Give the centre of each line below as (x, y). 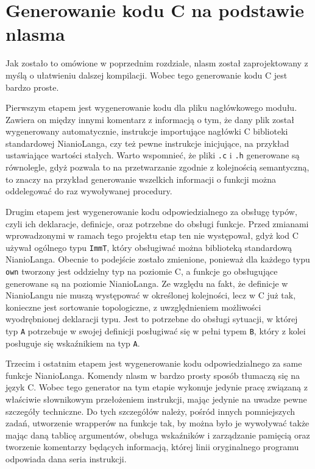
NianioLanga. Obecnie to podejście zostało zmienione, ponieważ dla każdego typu (158, 259)
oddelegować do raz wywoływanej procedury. (89, 191)
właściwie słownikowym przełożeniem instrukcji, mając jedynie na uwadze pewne (156, 399)
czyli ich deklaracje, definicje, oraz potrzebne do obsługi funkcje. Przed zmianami (157, 223)
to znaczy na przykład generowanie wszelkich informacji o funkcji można (141, 179)
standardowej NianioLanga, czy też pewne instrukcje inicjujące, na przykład (147, 143)
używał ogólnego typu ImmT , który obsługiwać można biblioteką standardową (149, 247)
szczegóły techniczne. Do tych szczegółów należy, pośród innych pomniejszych (150, 411)
